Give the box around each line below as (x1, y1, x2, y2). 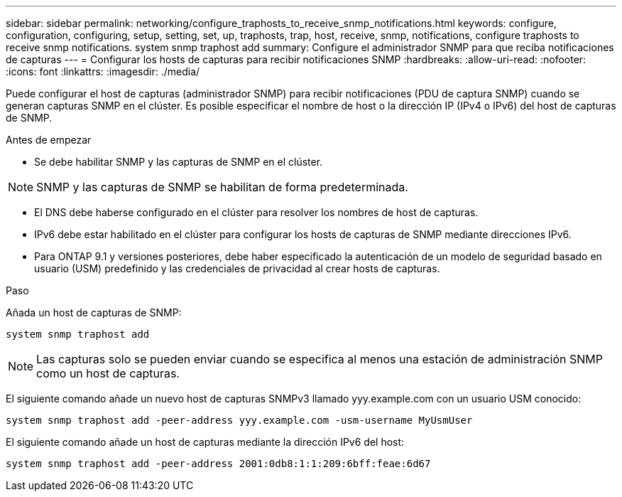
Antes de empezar (6, 134, 92, 146)
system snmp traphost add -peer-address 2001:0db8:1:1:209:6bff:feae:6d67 (6, 458, 431, 469)
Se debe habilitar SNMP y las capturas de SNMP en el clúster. (34, 156, 323, 168)
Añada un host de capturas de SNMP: (6, 306, 182, 319)
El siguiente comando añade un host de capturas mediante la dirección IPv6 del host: (6, 436, 405, 448)
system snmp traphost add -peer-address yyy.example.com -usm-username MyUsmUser (6, 415, 473, 426)
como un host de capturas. (36, 366, 180, 380)
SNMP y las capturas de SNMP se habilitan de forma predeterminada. (36, 180, 408, 194)
